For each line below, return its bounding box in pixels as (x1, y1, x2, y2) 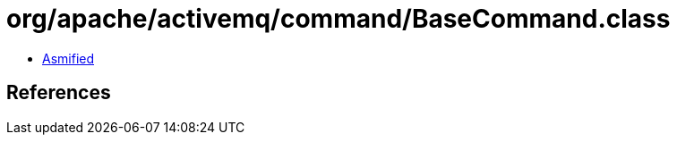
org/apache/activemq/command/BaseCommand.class (6, 4, 671, 34)
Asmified (42, 50, 95, 66)
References (6, 81, 111, 104)
